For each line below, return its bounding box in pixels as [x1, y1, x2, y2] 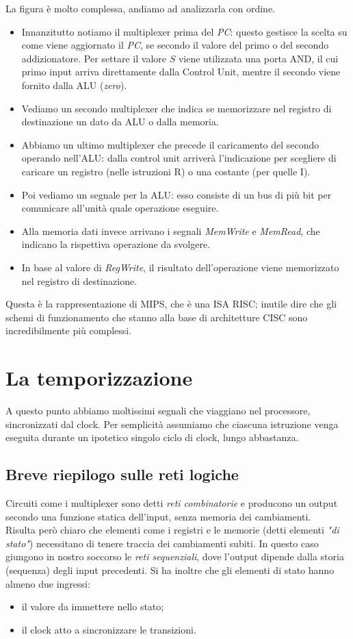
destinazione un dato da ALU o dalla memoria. [21, 114, 219, 129]
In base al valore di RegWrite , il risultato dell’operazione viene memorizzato [21, 260, 339, 274]
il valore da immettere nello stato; [21, 599, 164, 614]
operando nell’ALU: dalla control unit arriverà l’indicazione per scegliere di [21, 151, 337, 165]
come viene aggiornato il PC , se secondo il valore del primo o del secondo [21, 38, 329, 52]
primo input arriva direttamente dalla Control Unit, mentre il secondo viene [21, 64, 341, 79]
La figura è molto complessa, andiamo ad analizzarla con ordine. [5, 1, 276, 15]
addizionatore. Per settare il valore [21, 51, 167, 65]
